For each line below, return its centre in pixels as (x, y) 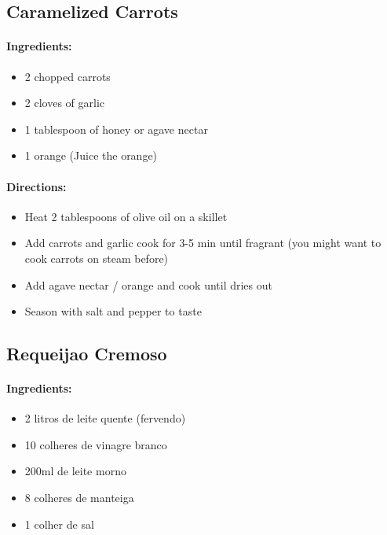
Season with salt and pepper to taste (113, 311)
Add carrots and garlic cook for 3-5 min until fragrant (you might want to (203, 243)
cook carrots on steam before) (97, 258)
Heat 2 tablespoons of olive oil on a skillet (126, 216)
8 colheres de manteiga (79, 498)
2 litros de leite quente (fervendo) (105, 418)
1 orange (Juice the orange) (91, 155)
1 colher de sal (59, 524)
